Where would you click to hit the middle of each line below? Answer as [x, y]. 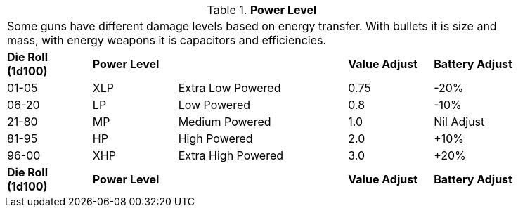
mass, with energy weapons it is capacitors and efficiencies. [167, 40]
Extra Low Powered [229, 88]
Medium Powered [225, 122]
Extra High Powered [231, 155]
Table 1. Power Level [262, 10]
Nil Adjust [459, 122]
